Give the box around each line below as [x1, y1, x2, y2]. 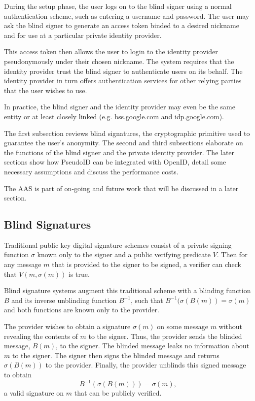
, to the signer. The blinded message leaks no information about [56, 340, 250, 351]
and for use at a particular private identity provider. [4, 30, 162, 40]
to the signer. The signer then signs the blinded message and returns [12, 350, 219, 360]
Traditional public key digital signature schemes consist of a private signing [4, 239, 232, 250]
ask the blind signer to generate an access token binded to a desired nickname [4, 20, 239, 31]
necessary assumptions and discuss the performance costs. [4, 166, 179, 176]
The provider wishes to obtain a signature [4, 321, 131, 332]
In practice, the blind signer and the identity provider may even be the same [4, 101, 235, 112]
